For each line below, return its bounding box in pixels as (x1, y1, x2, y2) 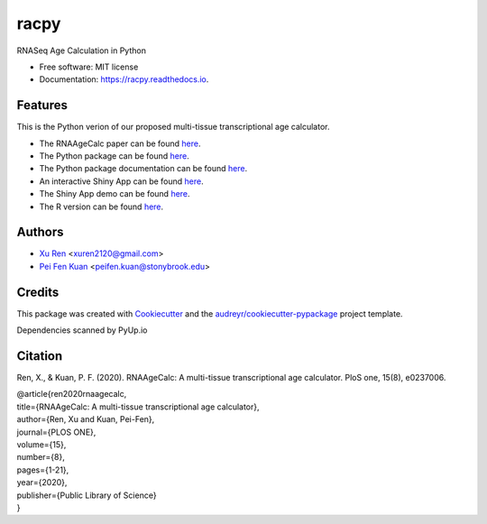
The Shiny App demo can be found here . (39, 188, 190, 199)
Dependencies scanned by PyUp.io (16, 325, 148, 336)
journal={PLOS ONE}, (16, 427, 96, 437)
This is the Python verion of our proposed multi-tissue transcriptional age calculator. (16, 122, 330, 133)
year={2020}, (16, 477, 68, 488)
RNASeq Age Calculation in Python (16, 45, 146, 56)
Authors (16, 225, 64, 240)
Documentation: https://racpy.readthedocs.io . (39, 74, 209, 85)
